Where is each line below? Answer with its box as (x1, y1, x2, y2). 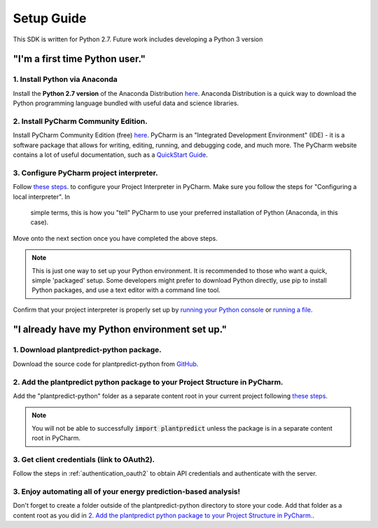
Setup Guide (13, 11, 87, 26)
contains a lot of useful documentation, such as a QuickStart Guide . (13, 151, 208, 159)
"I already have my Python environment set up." (13, 324, 227, 335)
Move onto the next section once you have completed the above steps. (13, 234, 218, 242)
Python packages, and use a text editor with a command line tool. (31, 286, 220, 294)
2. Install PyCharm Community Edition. (13, 116, 148, 126)
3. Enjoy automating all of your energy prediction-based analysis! (13, 487, 241, 496)
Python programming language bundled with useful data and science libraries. (13, 99, 239, 108)
